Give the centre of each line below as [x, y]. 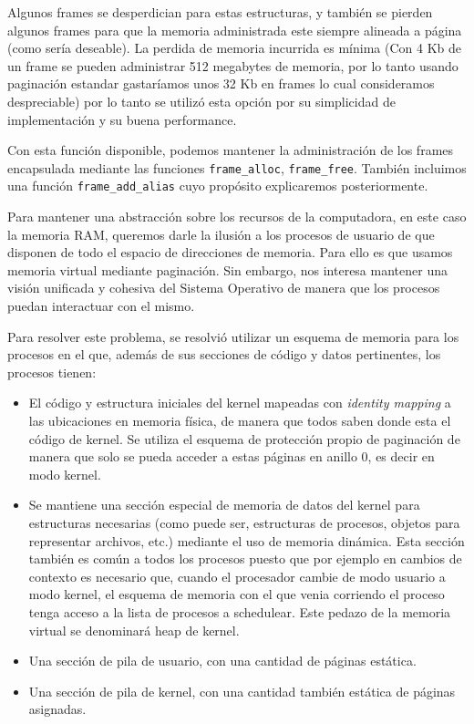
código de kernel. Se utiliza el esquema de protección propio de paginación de [244, 438]
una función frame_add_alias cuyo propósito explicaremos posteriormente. [218, 186]
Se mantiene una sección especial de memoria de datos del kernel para [224, 505]
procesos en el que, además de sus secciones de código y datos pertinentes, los [224, 354]
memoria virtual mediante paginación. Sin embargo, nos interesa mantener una [227, 269]
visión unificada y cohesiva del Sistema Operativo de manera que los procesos [224, 288]
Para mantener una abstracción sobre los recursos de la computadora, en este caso [237, 217]
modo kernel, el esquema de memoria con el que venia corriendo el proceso [237, 594]
